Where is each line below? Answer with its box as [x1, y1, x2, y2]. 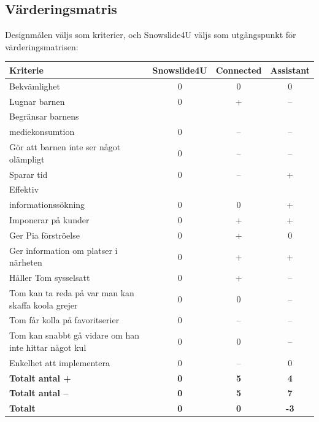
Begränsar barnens [9, 110, 79, 123]
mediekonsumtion [9, 125, 75, 138]
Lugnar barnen [9, 94, 65, 107]
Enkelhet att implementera [9, 356, 110, 369]
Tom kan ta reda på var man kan [9, 286, 134, 299]
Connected [215, 63, 262, 76]
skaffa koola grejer [9, 298, 78, 311]
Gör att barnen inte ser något [9, 140, 121, 153]
